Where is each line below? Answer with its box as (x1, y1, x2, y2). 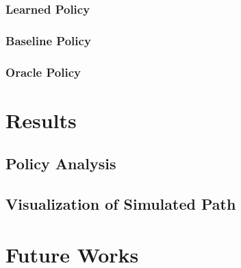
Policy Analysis (5, 153, 116, 174)
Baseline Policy (5, 32, 91, 49)
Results (5, 106, 77, 134)
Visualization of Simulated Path (5, 193, 236, 215)
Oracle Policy (5, 63, 81, 80)
